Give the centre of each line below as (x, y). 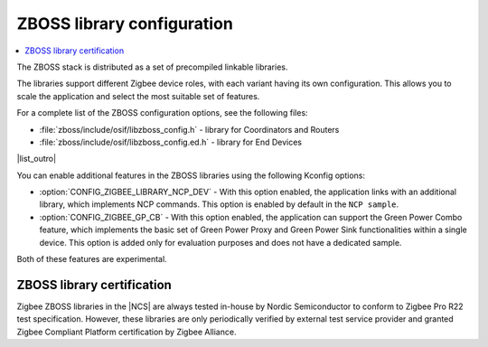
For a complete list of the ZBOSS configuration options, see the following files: (162, 113)
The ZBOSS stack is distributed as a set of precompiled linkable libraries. (152, 67)
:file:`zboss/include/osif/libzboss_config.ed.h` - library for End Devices (171, 142)
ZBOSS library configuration (125, 23)
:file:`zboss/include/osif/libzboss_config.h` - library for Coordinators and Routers (189, 129)
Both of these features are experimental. (92, 259)
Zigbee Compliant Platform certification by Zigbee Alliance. (127, 332)
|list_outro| (37, 159)
